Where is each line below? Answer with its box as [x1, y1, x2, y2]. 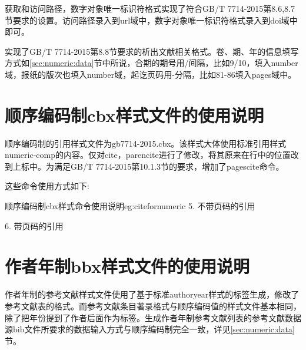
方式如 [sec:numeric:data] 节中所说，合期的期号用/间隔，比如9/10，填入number [5, 57, 298, 69]
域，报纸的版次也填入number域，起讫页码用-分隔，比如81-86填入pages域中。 [5, 68, 297, 80]
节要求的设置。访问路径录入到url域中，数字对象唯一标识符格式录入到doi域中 [5, 14, 298, 26]
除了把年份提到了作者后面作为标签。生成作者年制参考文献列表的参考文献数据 [5, 311, 301, 323]
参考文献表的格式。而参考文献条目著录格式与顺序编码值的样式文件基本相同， [5, 299, 301, 312]
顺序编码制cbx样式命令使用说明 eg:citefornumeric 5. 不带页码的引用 [5, 200, 255, 212]
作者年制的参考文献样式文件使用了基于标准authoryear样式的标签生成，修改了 [5, 288, 300, 301]
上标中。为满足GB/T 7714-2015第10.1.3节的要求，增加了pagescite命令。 [12, 160, 284, 172]
